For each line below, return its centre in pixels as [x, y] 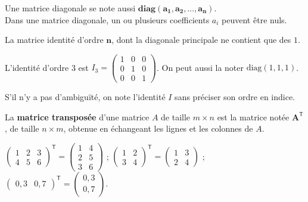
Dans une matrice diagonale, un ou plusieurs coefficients [107, 19]
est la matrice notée [253, 116]
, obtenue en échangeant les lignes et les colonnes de [158, 128]
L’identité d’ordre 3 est [47, 67]
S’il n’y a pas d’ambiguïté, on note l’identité [85, 96]
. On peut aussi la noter [200, 67]
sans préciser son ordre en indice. [235, 96]
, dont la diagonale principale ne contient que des [201, 40]
